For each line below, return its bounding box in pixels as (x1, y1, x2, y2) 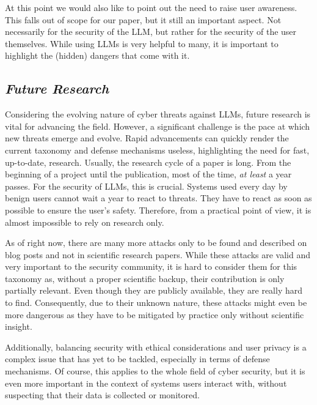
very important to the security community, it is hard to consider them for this (5, 260, 297, 273)
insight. (5, 320, 32, 333)
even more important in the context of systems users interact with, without (5, 376, 287, 389)
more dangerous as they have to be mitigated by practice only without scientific (5, 308, 304, 321)
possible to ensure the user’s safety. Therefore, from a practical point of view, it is (5, 203, 312, 216)
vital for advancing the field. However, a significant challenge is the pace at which (5, 119, 310, 132)
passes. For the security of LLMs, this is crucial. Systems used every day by (5, 179, 288, 192)
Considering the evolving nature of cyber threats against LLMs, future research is (5, 108, 311, 121)
